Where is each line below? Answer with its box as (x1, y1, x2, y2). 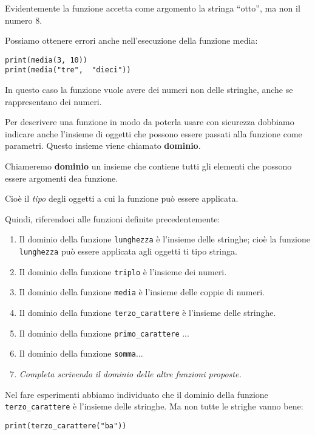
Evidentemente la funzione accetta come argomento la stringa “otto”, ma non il (5, 2, 300, 14)
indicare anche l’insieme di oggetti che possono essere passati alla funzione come (5, 127, 302, 140)
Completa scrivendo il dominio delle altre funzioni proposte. (19, 368, 242, 380)
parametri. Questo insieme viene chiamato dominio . (5, 139, 201, 152)
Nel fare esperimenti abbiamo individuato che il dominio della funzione (5, 388, 268, 400)
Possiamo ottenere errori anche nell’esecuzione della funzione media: (5, 34, 258, 47)
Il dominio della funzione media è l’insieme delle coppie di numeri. (19, 286, 265, 298)
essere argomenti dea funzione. (5, 171, 118, 184)
